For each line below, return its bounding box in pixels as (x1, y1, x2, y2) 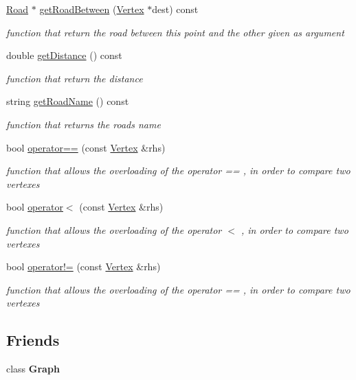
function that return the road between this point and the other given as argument (6, 25, 344, 39)
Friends (6, 329, 60, 351)
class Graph (6, 361, 60, 376)
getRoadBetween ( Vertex (39, 2, 144, 16)
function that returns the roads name (6, 117, 161, 131)
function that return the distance (6, 71, 143, 85)
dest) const (152, 2, 199, 16)
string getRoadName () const (6, 94, 129, 108)
